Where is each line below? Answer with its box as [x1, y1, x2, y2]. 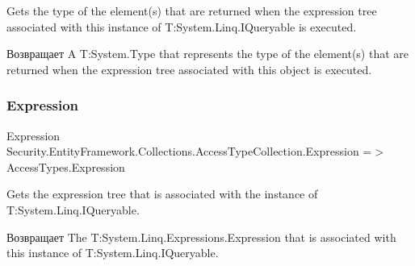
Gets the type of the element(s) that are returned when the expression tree [6, 2, 377, 19]
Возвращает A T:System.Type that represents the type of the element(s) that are [6, 45, 409, 62]
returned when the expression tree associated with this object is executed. [6, 60, 372, 77]
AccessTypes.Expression [6, 158, 125, 175]
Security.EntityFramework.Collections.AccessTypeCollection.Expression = [6, 143, 372, 160]
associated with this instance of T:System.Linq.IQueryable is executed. [6, 18, 357, 35]
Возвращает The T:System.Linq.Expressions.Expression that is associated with [6, 228, 396, 245]
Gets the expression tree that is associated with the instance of [6, 185, 318, 202]
